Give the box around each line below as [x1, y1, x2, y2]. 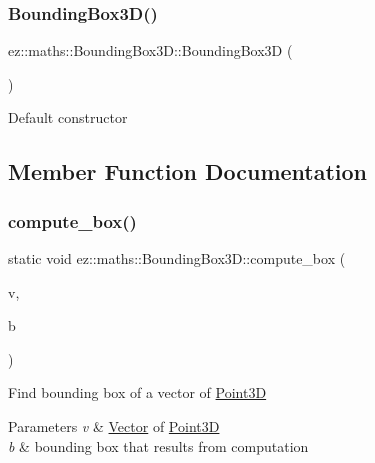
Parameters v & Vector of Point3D [8, 415, 220, 436]
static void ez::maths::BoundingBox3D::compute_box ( [8, 248, 346, 268]
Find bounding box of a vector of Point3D [8, 382, 267, 403]
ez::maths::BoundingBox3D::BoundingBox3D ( [8, 40, 293, 61]
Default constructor [8, 107, 128, 128]
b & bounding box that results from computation [8, 435, 309, 456]
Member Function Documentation [8, 156, 368, 187]
